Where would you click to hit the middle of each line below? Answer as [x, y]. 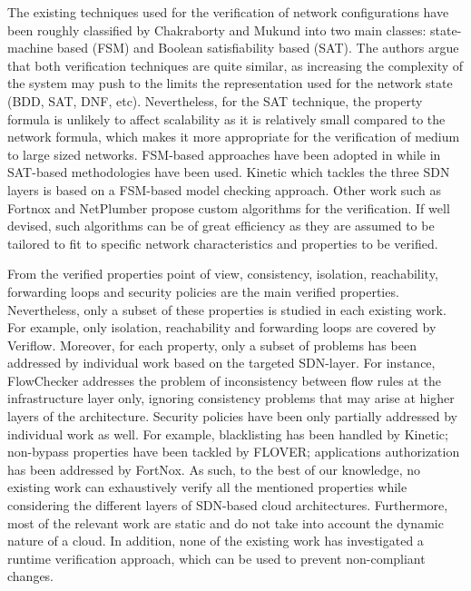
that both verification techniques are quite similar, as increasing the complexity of [235, 65]
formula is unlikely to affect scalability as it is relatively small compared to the [226, 118]
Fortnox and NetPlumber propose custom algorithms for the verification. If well [229, 207]
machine [30, 48]
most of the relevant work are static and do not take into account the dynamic [226, 522]
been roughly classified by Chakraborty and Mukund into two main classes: [217, 30]
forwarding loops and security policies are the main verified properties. [203, 291]
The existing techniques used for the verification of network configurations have [228, 12]
